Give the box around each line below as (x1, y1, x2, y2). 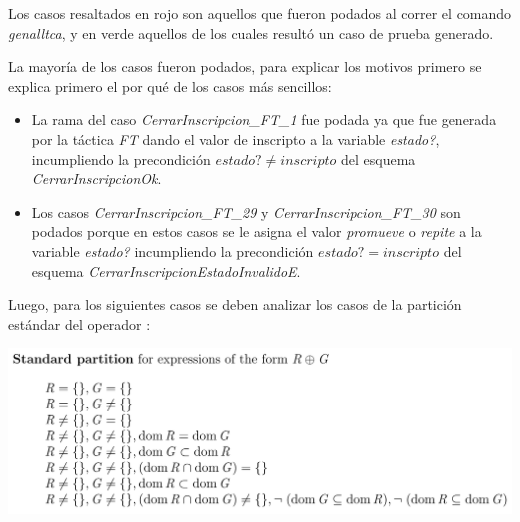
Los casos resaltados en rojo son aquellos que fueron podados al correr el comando (8, 3, 512, 23)
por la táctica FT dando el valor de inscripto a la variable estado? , (31, 128, 440, 149)
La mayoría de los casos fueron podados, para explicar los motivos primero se (8, 56, 482, 77)
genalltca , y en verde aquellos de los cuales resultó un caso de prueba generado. (8, 22, 494, 43)
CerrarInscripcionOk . (31, 168, 162, 189)
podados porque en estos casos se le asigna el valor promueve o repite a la (31, 221, 482, 242)
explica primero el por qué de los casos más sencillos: (8, 75, 332, 96)
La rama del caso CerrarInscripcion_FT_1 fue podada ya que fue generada (31, 109, 497, 130)
